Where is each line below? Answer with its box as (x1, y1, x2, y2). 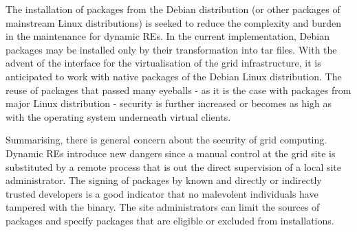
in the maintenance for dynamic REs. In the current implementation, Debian (6, 29, 329, 43)
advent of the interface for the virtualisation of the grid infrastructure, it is (6, 56, 321, 70)
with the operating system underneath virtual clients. (6, 109, 231, 124)
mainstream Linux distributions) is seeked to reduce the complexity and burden (6, 15, 342, 30)
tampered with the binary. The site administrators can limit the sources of (6, 200, 320, 214)
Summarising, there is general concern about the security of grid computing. (6, 132, 327, 147)
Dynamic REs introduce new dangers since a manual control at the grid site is (6, 146, 336, 160)
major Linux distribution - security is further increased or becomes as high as (6, 96, 332, 111)
